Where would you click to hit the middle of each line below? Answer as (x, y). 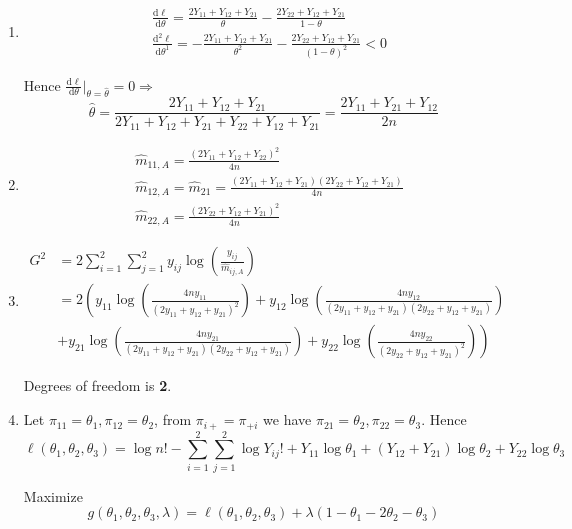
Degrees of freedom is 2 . (97, 385)
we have (287, 419)
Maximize (53, 495)
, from (173, 419)
